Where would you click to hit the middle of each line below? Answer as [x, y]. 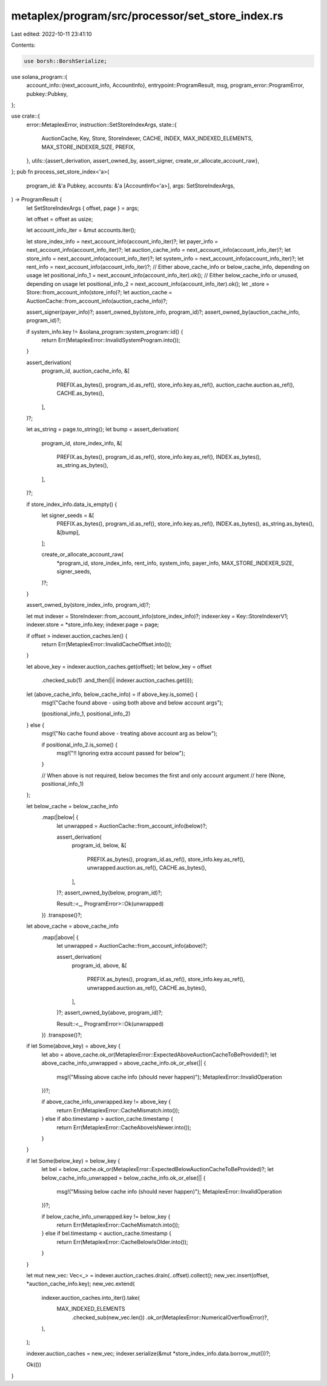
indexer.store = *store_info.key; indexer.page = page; [93, 624]
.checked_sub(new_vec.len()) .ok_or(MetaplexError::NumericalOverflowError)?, [170, 1317]
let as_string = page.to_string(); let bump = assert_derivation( [103, 429]
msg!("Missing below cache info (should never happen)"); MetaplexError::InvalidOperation [169, 1191]
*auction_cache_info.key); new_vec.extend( [81, 1284]
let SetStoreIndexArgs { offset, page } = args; [83, 208]
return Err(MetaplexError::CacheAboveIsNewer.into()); [124, 1127]
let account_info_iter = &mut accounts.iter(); [81, 230]
